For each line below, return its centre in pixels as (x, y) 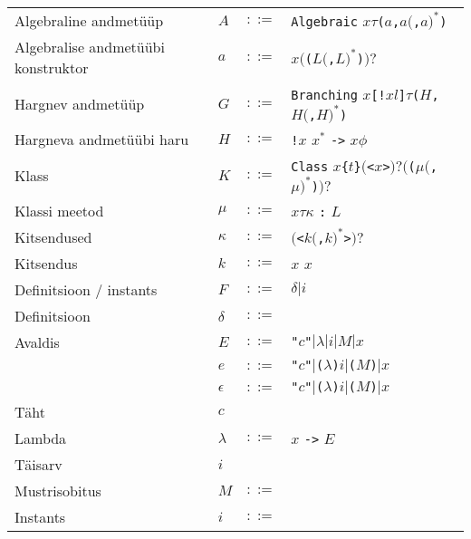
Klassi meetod (59, 211)
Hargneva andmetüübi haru (102, 139)
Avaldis (37, 342)
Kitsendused (53, 237)
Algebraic (324, 22)
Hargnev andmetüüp (80, 103)
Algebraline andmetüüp (89, 20)
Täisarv (38, 464)
